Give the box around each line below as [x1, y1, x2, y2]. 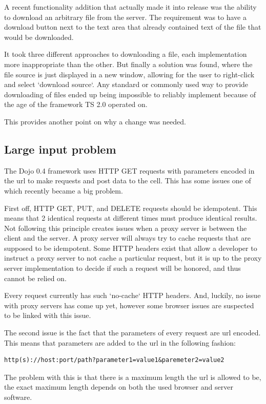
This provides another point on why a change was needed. [4, 116, 186, 126]
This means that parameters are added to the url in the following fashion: [4, 337, 236, 348]
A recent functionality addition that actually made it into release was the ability [4, 2, 257, 12]
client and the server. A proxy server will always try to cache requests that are [4, 232, 251, 243]
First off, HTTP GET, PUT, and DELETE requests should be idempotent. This [4, 202, 257, 213]
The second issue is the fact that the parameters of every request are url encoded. [4, 327, 261, 338]
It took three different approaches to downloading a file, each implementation [4, 49, 247, 59]
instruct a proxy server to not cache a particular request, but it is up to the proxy [4, 252, 262, 263]
